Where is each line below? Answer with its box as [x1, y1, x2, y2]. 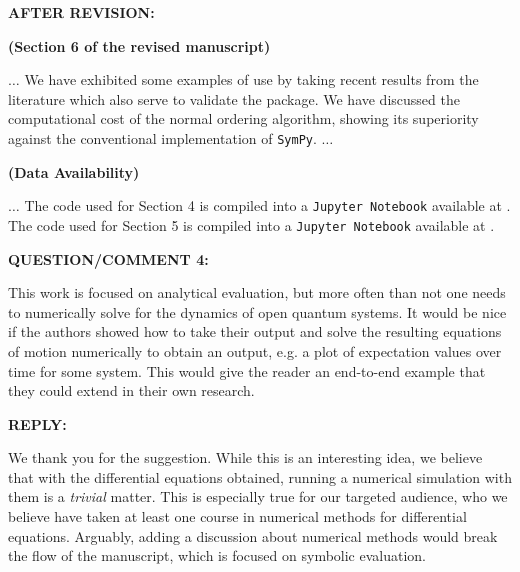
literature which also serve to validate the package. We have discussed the [8, 88, 460, 109]
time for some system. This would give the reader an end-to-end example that [8, 360, 486, 381]
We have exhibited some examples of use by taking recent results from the [24, 69, 479, 90]
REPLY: [8, 413, 67, 434]
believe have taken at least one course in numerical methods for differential [8, 506, 467, 527]
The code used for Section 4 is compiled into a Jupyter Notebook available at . [24, 195, 511, 216]
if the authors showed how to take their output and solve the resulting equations [8, 321, 502, 342]
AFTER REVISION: [8, 2, 155, 22]
